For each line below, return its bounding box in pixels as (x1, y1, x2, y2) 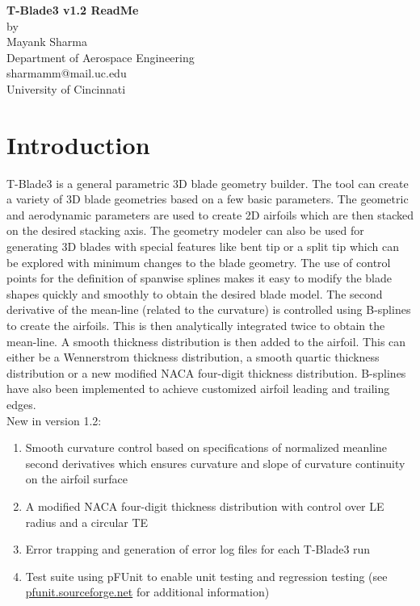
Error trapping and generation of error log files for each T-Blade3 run (25, 541, 371, 558)
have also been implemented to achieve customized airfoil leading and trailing (6, 380, 390, 397)
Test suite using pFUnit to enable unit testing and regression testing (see (25, 567, 388, 584)
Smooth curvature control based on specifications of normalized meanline (25, 439, 388, 456)
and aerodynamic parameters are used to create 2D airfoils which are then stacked (6, 206, 414, 223)
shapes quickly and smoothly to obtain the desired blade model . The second (6, 285, 383, 302)
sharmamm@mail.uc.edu (6, 65, 127, 81)
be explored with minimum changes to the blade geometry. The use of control (6, 253, 391, 270)
